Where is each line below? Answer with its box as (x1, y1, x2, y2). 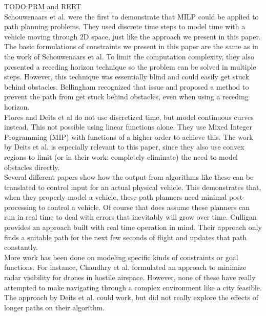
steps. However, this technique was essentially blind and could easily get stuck (4, 71, 249, 82)
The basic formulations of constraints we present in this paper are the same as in (4, 41, 258, 52)
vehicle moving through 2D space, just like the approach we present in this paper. (4, 31, 261, 41)
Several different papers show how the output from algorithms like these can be (4, 172, 254, 182)
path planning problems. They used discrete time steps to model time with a (4, 21, 245, 32)
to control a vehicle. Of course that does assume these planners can (38, 201, 250, 212)
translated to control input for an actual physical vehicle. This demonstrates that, (4, 181, 261, 192)
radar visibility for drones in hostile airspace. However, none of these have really (4, 272, 256, 283)
